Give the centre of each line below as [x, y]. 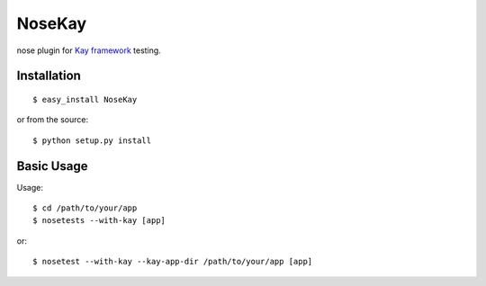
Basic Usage [52, 166]
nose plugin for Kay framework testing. [89, 50]
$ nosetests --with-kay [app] [99, 221]
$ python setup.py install [92, 140]
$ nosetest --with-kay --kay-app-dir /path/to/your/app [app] [173, 262]
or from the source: [53, 120]
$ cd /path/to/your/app [85, 208]
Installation [49, 76]
